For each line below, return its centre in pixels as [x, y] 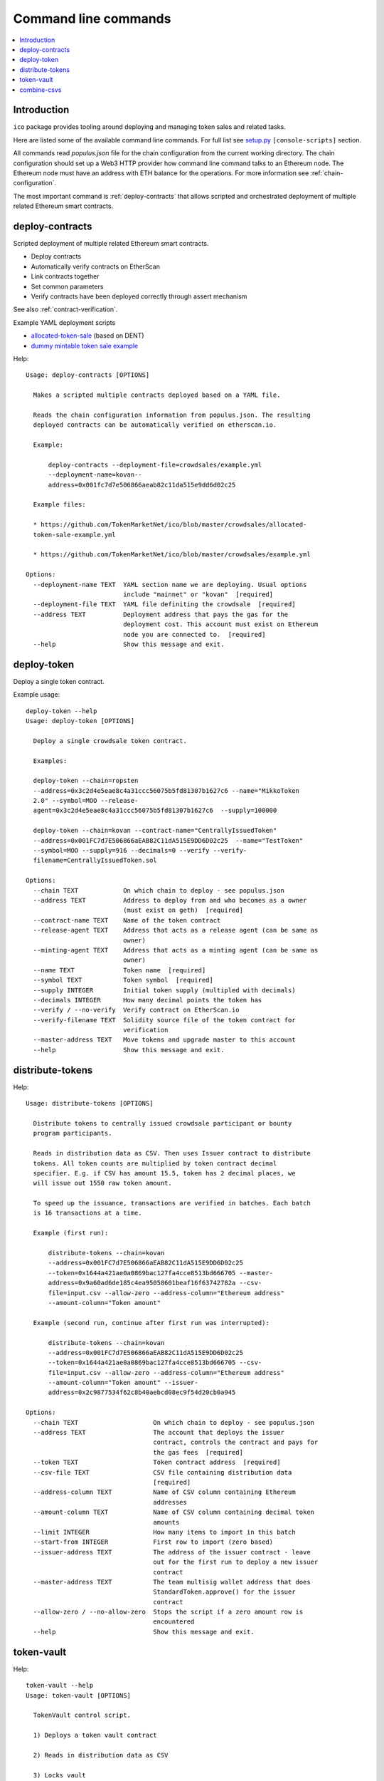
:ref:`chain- [327, 173]
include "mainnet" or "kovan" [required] [198, 594]
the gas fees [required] [198, 1452]
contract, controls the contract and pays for [236, 1442]
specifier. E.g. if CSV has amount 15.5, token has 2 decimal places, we [164, 1173]
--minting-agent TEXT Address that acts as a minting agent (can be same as [176, 950]
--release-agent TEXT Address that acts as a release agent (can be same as [176, 930]
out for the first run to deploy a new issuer [236, 1562]
